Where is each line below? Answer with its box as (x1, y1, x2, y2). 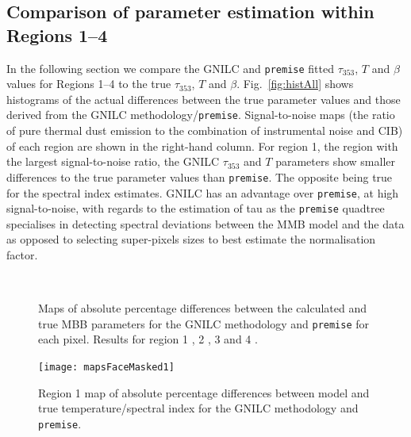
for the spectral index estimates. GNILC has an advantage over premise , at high (6, 184, 399, 201)
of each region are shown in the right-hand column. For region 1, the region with (6, 137, 398, 154)
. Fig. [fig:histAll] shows (236, 75, 354, 92)
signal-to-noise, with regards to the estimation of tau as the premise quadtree (6, 200, 385, 217)
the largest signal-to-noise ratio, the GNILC (6, 153, 220, 170)
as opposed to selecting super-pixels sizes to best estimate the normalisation (6, 231, 376, 247)
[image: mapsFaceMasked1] (38, 362, 175, 374)
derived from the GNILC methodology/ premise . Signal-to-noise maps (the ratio (6, 106, 395, 123)
